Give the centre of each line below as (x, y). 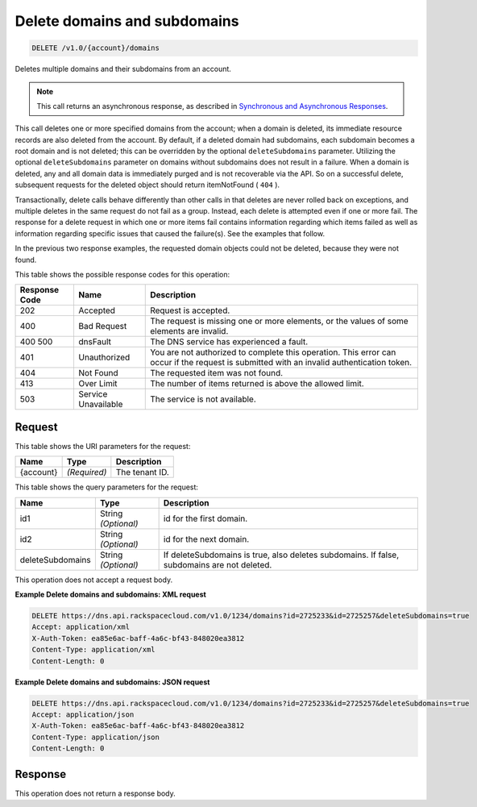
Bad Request (103, 327)
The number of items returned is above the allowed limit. (257, 384)
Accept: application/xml (81, 627)
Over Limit (98, 384)
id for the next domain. (206, 539)
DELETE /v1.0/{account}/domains (96, 48)
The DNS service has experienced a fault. (229, 342)
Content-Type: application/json (96, 737)
